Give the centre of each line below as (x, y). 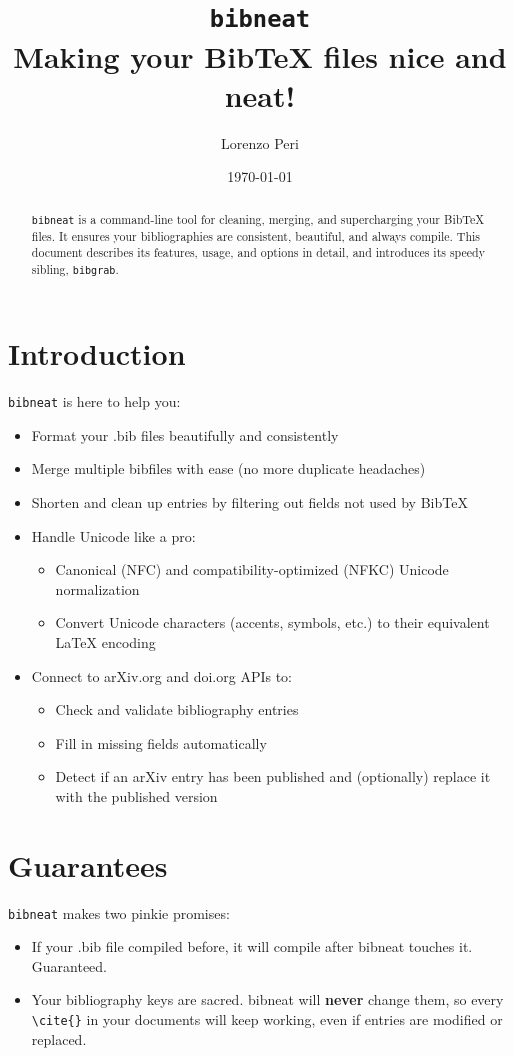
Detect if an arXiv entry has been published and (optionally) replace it (273, 776)
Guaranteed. (69, 965)
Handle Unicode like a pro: (113, 535)
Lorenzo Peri (260, 142)
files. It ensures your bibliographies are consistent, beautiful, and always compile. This (256, 235)
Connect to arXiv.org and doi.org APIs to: (161, 675)
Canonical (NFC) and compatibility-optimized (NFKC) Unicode (252, 569)
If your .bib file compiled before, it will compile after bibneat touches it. (252, 946)
